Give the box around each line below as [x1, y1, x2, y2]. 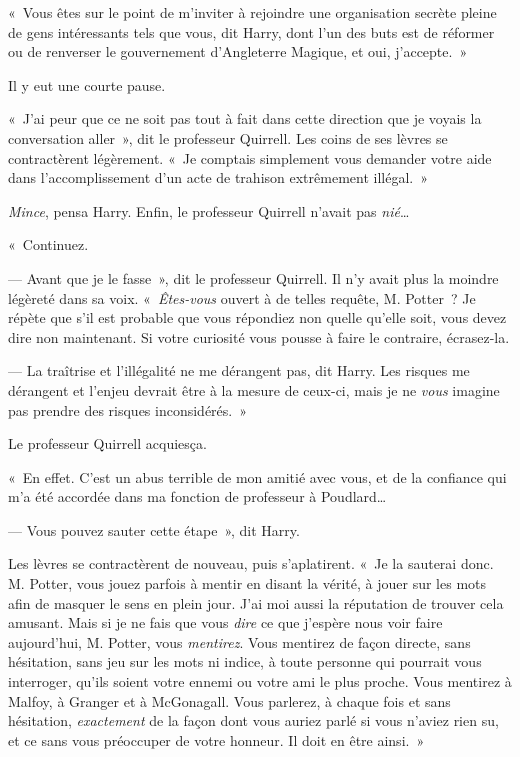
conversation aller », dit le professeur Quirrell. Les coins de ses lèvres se [8, 127, 448, 148]
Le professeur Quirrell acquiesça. [8, 433, 207, 454]
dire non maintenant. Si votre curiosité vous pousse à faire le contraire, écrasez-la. [8, 326, 510, 347]
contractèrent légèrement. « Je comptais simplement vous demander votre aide [8, 147, 492, 168]
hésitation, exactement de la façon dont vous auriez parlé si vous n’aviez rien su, [8, 710, 499, 731]
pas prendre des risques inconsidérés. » [8, 399, 248, 420]
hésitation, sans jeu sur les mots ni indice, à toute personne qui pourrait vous [8, 651, 482, 672]
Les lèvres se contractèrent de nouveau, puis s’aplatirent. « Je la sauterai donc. [8, 553, 494, 574]
